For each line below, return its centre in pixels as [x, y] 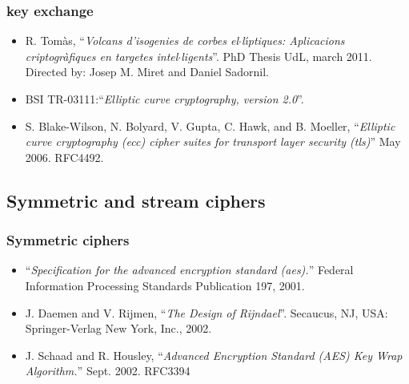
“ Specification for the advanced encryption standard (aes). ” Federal [189, 270]
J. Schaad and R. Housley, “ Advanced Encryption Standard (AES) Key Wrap [214, 355]
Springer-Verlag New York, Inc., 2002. [118, 328]
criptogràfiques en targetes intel [102, 56]
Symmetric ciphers [68, 240]
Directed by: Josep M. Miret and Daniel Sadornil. [147, 72]
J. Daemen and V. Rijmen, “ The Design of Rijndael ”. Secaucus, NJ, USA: [207, 312]
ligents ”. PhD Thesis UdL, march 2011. [277, 56]
